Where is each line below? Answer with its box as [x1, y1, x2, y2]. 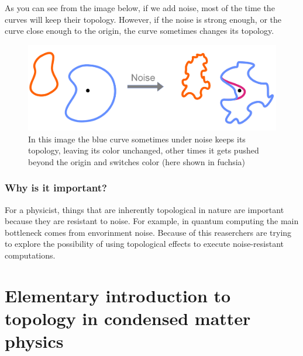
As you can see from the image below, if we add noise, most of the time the [5, 2, 275, 13]
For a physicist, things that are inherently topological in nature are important [5, 203, 284, 215]
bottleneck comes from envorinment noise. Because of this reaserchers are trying [5, 226, 292, 238]
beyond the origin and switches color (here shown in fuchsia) [28, 155, 246, 167]
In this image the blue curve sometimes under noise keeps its [28, 132, 246, 145]
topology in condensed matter [5, 306, 251, 330]
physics [5, 329, 64, 353]
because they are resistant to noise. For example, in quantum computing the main [5, 215, 299, 227]
